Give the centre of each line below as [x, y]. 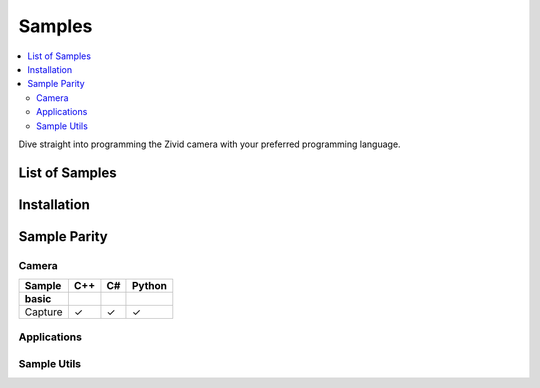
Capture [43, 312]
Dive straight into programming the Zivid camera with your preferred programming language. [209, 144]
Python [149, 286]
